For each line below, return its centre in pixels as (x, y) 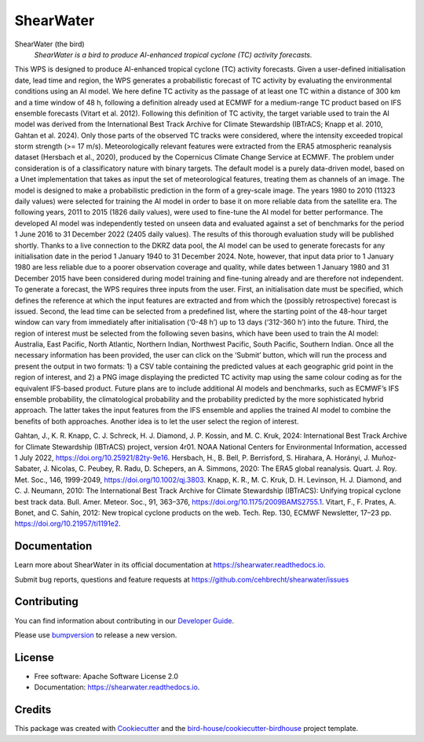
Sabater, (28, 468)
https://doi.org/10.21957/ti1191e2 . (68, 523)
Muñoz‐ (384, 457)
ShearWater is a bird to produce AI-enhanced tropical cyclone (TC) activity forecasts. (174, 54)
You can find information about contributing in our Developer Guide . (124, 620)
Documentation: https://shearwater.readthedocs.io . (117, 687)
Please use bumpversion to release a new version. (96, 635)
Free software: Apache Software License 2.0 (106, 676)
